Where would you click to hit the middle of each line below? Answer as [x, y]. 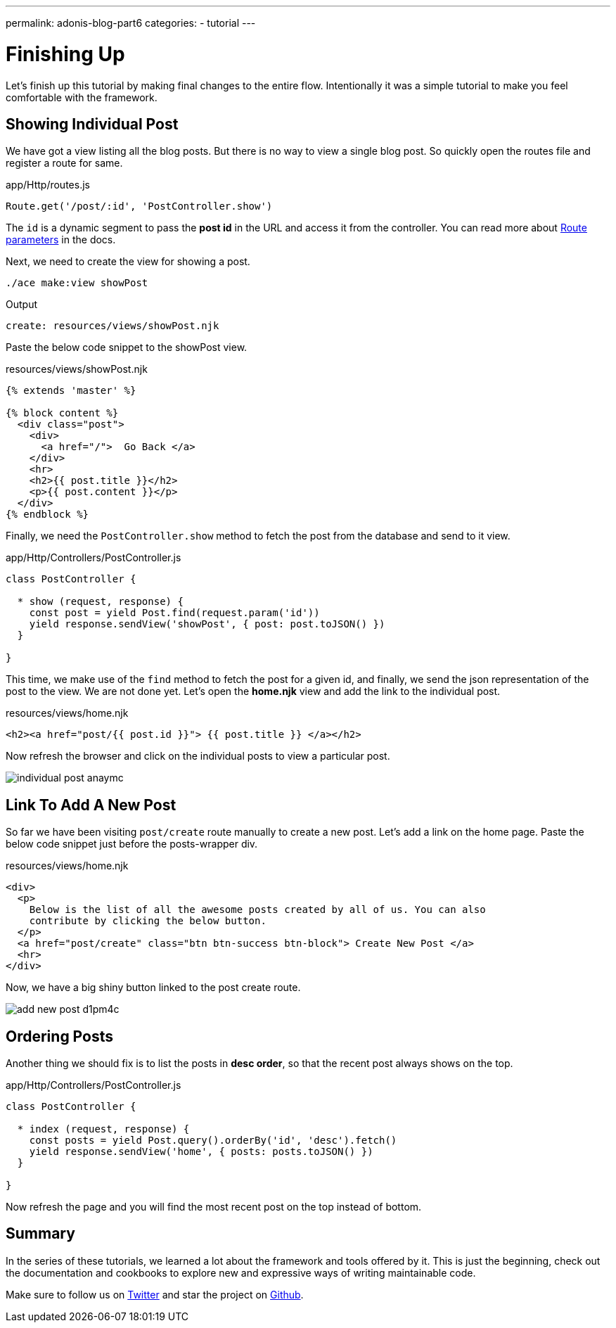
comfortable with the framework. [82, 97]
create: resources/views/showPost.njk [113, 326]
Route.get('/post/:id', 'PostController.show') [139, 206]
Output [21, 305]
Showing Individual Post [92, 124]
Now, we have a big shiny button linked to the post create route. [153, 988]
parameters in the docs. [61, 240]
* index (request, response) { [103, 1129]
